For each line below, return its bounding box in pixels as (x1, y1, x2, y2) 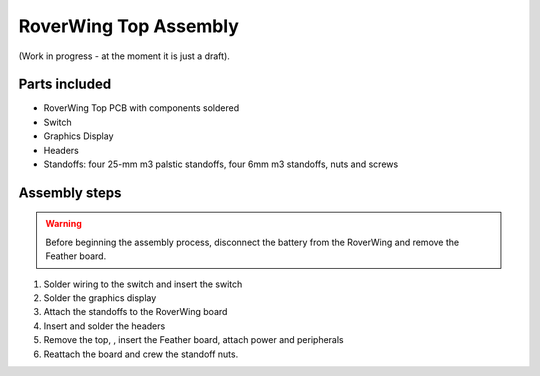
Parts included (18, 76, 112, 93)
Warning (45, 218, 82, 230)
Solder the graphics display (43, 291, 157, 304)
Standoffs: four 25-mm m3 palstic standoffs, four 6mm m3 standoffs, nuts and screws (43, 158, 399, 170)
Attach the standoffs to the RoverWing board (43, 306, 228, 318)
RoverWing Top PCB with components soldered (43, 102, 240, 114)
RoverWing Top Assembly (18, 15, 239, 37)
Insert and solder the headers (43, 320, 166, 332)
